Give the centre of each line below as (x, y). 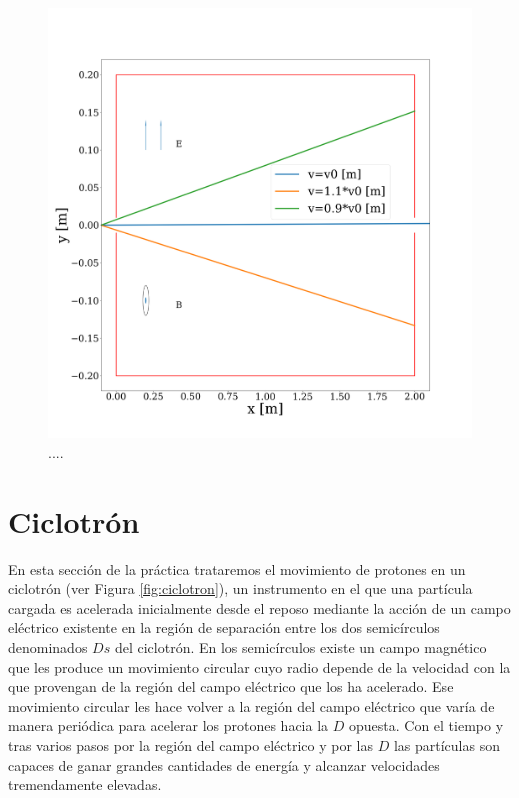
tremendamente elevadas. (85, 784)
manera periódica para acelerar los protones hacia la (168, 725)
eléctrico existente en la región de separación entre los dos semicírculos (224, 627)
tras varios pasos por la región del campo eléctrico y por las (190, 744)
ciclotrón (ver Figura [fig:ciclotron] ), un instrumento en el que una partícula (240, 588)
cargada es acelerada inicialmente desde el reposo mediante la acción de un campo (259, 607)
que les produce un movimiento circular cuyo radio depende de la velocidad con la (259, 666)
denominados (48, 646)
